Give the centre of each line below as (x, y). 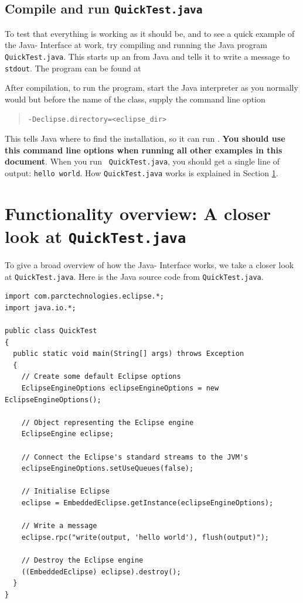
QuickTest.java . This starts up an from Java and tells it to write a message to (147, 56)
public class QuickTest (51, 331)
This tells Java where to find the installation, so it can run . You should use (145, 138)
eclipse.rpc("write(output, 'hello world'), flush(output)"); (145, 537)
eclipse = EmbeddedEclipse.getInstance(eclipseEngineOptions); (147, 503)
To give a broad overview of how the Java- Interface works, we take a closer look (149, 265)
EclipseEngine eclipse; (68, 434)
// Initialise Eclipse (65, 491)
